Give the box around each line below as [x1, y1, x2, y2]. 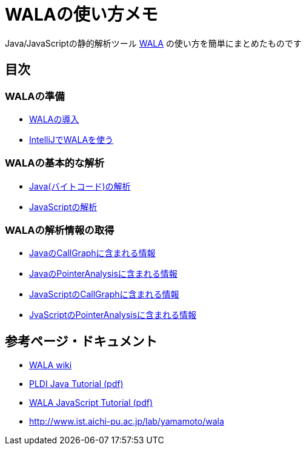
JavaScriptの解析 [29, 201, 98, 212]
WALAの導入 [29, 113, 79, 124]
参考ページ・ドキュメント [5, 333, 158, 349]
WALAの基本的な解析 [5, 157, 104, 170]
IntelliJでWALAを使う [29, 134, 114, 145]
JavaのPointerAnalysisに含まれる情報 [29, 268, 178, 279]
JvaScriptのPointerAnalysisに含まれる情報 [29, 309, 197, 320]
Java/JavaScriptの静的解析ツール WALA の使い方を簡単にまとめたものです [5, 38, 302, 48]
